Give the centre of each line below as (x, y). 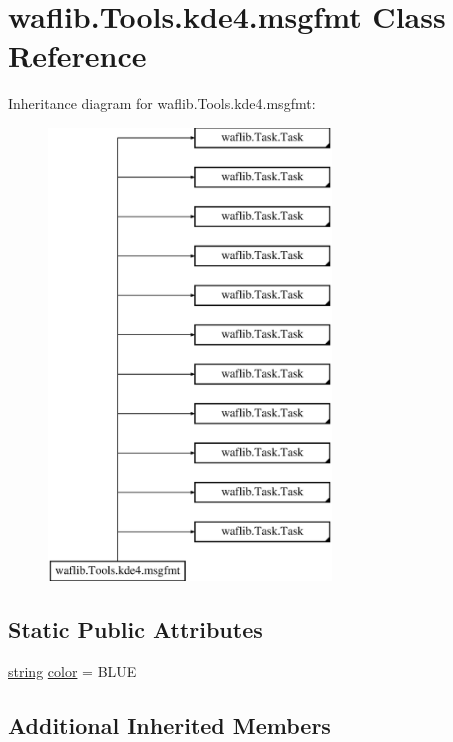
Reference (77, 55)
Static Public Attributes (135, 629)
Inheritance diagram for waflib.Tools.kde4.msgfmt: (162, 103)
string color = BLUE (72, 671)
